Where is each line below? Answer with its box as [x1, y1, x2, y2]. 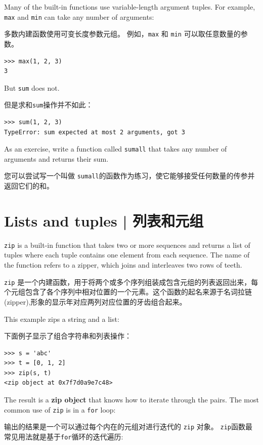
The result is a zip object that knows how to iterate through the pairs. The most [4, 394, 259, 405]
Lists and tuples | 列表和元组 [4, 210, 204, 231]
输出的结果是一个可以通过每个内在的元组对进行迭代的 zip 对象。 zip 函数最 [4, 421, 252, 432]
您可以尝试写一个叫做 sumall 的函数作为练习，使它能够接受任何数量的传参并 [4, 170, 255, 181]
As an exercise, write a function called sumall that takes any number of [4, 143, 227, 154]
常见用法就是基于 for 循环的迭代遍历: [4, 431, 123, 441]
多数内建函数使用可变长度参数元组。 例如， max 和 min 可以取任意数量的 [4, 28, 241, 39]
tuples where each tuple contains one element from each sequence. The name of [4, 249, 250, 260]
